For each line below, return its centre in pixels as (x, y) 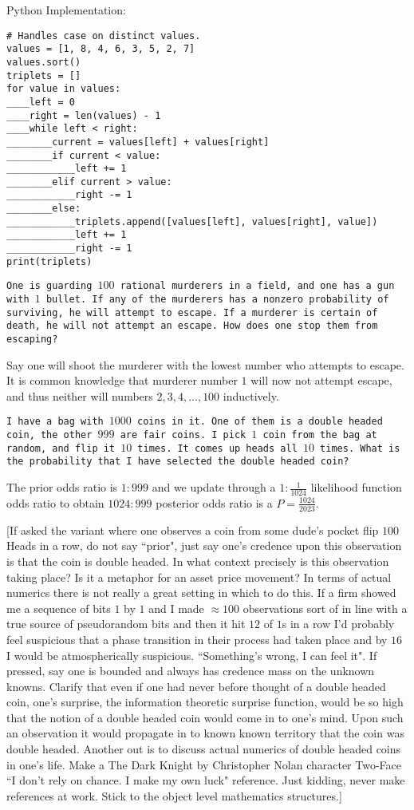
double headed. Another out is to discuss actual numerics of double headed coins (204, 749)
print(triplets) (49, 261)
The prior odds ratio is (62, 487)
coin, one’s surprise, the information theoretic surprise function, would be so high (205, 702)
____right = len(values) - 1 (84, 115)
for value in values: (64, 89)
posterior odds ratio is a (214, 502)
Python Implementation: (66, 10)
